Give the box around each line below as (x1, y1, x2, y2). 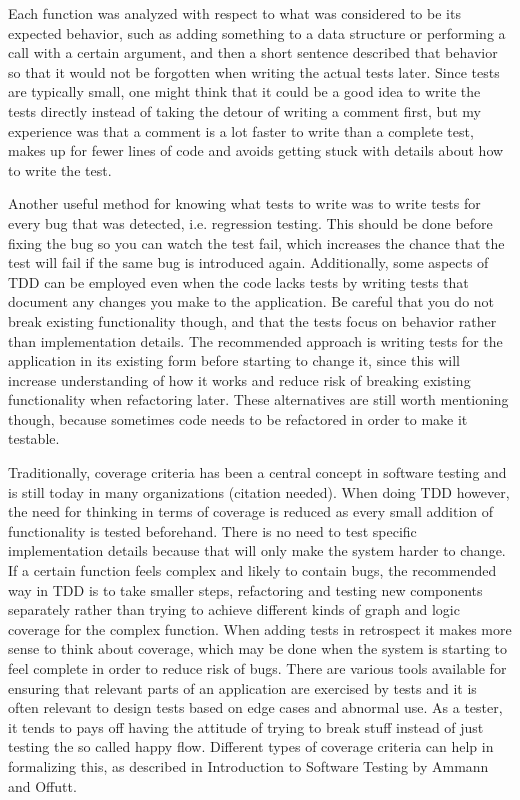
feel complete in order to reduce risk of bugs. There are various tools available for (8, 658, 507, 678)
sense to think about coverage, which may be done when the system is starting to (8, 638, 508, 659)
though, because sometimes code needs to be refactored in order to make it (8, 408, 468, 429)
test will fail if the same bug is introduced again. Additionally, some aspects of (8, 252, 489, 273)
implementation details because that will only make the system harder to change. (8, 540, 506, 561)
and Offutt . (8, 775, 77, 796)
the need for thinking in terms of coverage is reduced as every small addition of (8, 501, 494, 522)
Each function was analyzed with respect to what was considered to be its (8, 3, 461, 23)
